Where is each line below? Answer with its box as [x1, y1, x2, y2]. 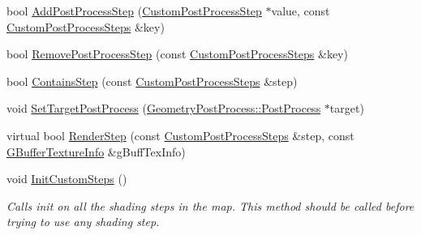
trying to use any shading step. [6, 213, 160, 230]
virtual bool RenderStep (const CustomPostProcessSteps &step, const [6, 126, 354, 143]
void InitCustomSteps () [6, 170, 127, 187]
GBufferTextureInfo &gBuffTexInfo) [6, 143, 186, 160]
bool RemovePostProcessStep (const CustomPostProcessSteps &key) [6, 45, 348, 62]
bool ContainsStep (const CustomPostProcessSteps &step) [6, 72, 298, 89]
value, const [271, 2, 330, 19]
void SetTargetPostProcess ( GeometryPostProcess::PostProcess [6, 100, 321, 117]
